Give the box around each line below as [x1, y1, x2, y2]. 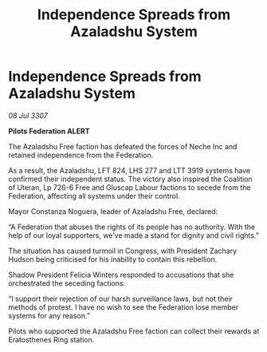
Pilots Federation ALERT [8, 126, 90, 136]
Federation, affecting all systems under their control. [8, 191, 181, 200]
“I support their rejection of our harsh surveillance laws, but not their [8, 294, 234, 303]
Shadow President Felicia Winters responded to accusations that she [8, 270, 234, 279]
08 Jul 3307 [8, 110, 48, 121]
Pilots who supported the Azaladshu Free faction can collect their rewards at [8, 326, 260, 336]
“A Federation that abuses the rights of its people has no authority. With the [8, 222, 256, 231]
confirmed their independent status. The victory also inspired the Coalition [8, 174, 253, 184]
